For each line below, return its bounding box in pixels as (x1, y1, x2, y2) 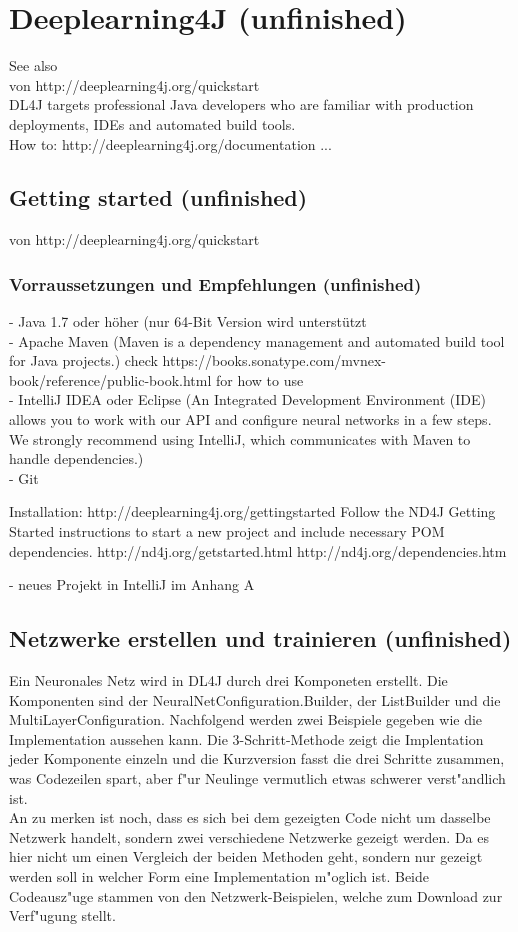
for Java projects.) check (9, 350, 158, 371)
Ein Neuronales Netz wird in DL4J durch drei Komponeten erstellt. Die (9, 670, 448, 691)
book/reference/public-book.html (9, 369, 212, 390)
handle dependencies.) (9, 448, 144, 469)
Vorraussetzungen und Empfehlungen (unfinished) (9, 271, 422, 296)
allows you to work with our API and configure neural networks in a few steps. (9, 409, 492, 430)
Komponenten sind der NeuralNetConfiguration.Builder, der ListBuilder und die (9, 689, 501, 710)
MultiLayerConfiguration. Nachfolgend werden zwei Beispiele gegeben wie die (9, 709, 483, 730)
